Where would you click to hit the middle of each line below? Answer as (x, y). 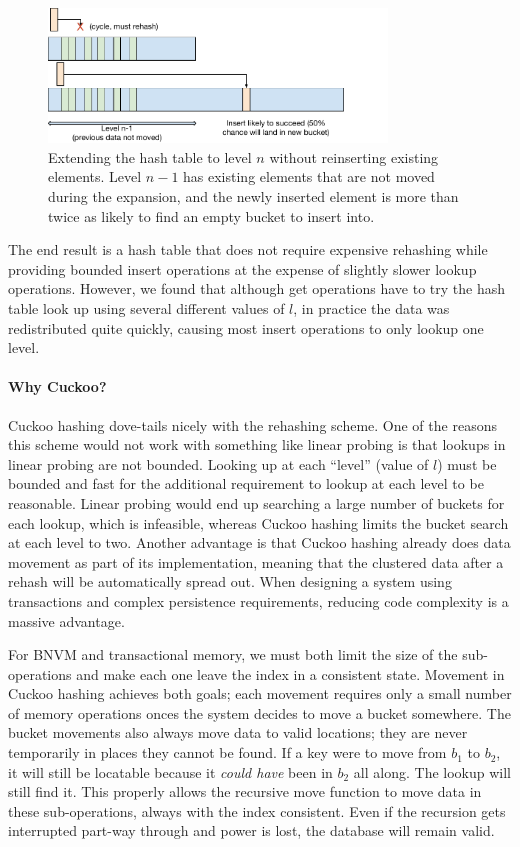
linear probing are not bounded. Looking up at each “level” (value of (218, 463)
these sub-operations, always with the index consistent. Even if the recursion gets (257, 810)
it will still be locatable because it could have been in (170, 771)
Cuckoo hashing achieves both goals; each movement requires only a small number (260, 693)
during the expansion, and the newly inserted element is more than (253, 196)
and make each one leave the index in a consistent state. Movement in (290, 673)
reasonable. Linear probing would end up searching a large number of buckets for (256, 502)
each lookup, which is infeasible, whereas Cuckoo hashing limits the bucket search (258, 522)
